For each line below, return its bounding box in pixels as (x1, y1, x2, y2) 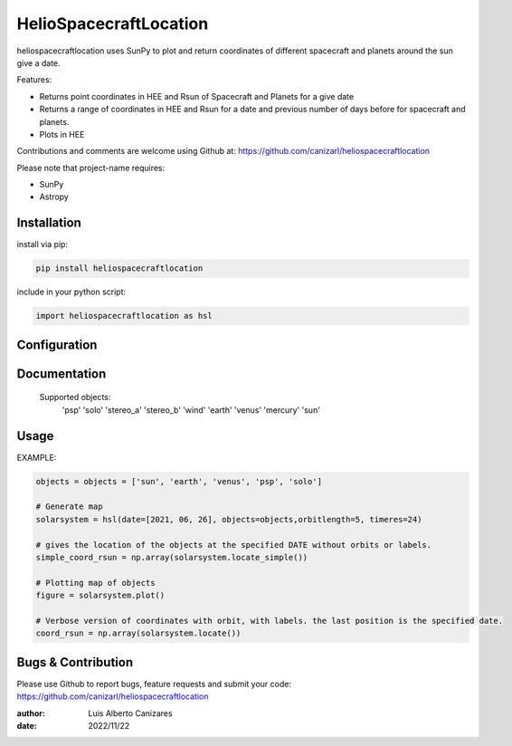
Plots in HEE (39, 129, 85, 139)
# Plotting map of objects (35, 578, 156, 588)
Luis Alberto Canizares (88, 707, 173, 719)
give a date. (16, 57, 61, 68)
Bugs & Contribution (16, 655, 134, 670)
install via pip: (16, 239, 68, 250)
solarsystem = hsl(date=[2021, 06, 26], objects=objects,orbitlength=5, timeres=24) (35, 514, 422, 524)
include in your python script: (16, 286, 127, 298)
